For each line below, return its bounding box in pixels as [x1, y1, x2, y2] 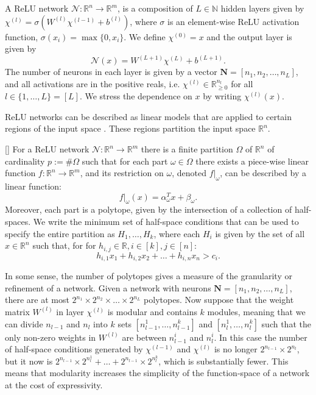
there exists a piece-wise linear [195, 154, 309, 167]
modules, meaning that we [207, 305, 306, 318]
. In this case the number [214, 330, 307, 343]
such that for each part [82, 154, 168, 167]
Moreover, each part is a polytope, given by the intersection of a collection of [5, 203, 292, 216]
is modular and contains [107, 305, 197, 318]
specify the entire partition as [5, 227, 115, 240]
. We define [124, 30, 166, 43]
